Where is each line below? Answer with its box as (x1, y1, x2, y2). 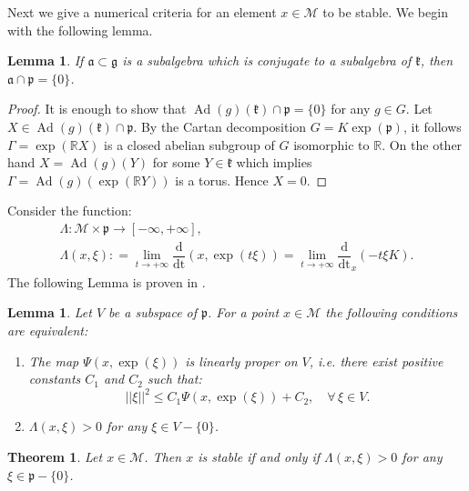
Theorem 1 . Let (7, 446, 103, 466)
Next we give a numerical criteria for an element (7, 3, 277, 21)
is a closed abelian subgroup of (104, 135, 275, 154)
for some (152, 153, 200, 172)
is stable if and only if (198, 446, 321, 466)
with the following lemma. (7, 20, 153, 39)
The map (28, 351, 79, 370)
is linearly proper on (185, 351, 298, 370)
